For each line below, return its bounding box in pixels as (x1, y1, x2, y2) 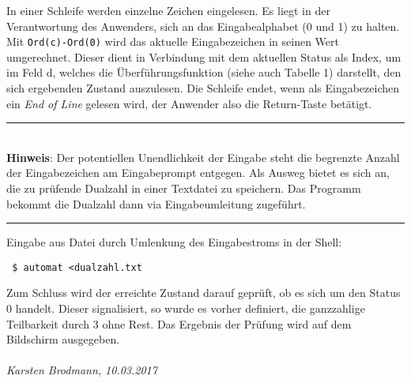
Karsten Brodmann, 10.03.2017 (6, 362, 157, 378)
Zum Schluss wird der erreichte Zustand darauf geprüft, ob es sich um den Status (6, 284, 401, 301)
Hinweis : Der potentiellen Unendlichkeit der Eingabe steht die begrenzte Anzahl (6, 148, 400, 165)
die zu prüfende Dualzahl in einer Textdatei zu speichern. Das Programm (6, 180, 361, 196)
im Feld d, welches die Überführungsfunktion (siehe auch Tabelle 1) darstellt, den (6, 64, 402, 81)
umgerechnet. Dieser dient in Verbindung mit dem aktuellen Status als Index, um (6, 48, 402, 65)
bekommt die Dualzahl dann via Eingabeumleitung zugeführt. (6, 195, 306, 212)
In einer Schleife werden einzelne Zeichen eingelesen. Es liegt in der (6, 2, 330, 18)
